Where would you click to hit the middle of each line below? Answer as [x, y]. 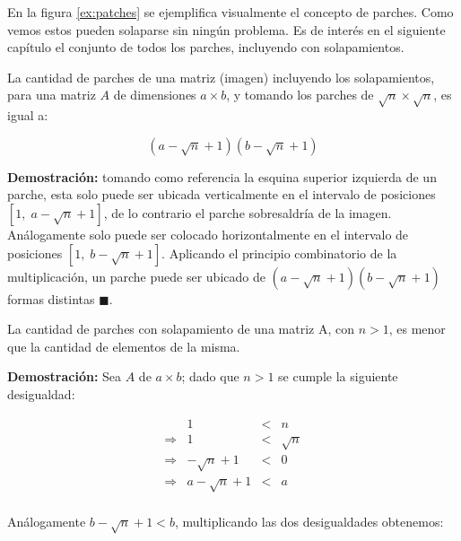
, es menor [417, 329]
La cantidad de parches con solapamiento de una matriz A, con [181, 329]
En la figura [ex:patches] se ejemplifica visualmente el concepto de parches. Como [230, 12]
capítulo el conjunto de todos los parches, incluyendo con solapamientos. [206, 47]
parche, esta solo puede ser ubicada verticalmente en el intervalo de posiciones [222, 194]
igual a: [28, 115]
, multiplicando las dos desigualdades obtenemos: [309, 521]
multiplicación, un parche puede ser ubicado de [136, 276]
